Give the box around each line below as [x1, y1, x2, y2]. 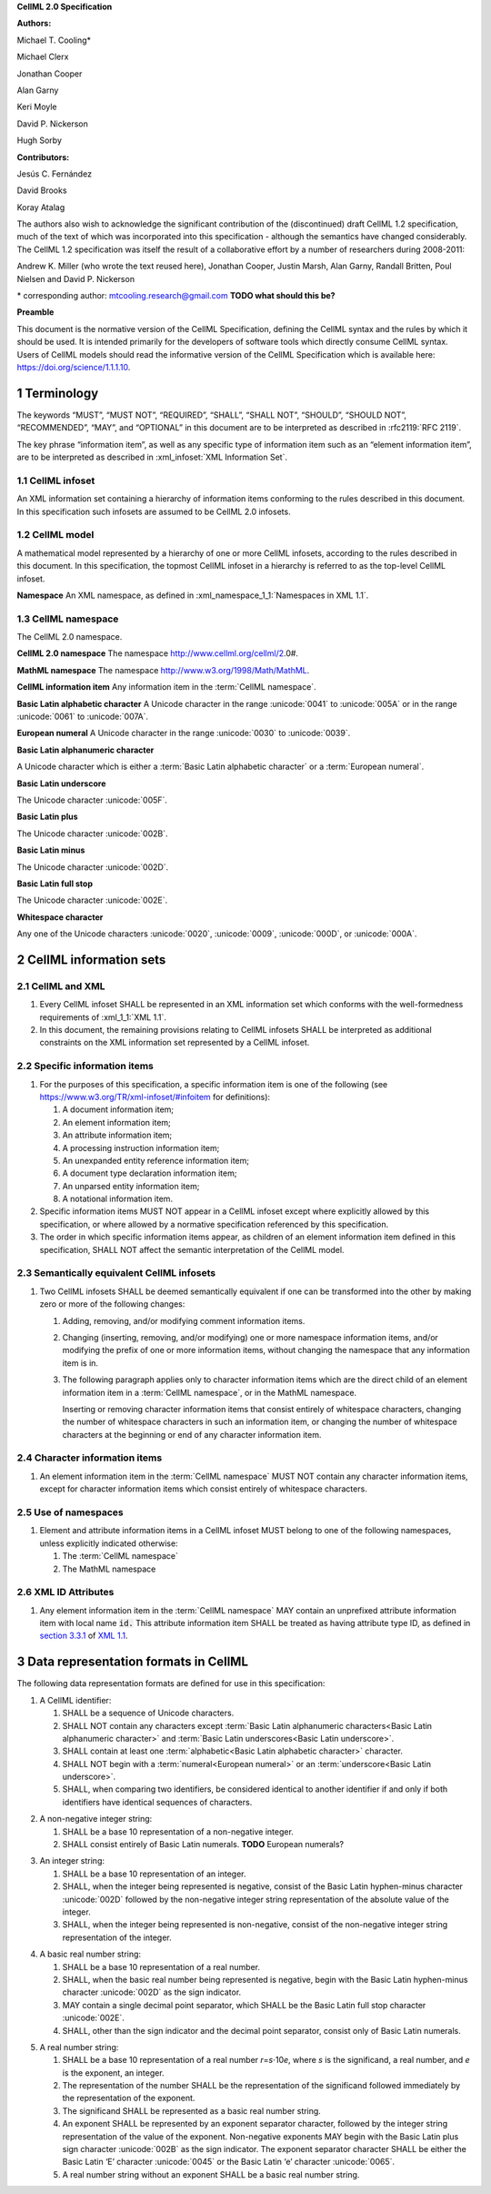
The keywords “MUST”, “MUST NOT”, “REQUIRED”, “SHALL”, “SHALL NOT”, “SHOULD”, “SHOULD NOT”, [16, 409, 407, 420]
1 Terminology [16, 385, 99, 400]
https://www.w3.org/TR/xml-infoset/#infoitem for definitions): [39, 1091, 271, 1102]
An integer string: [39, 1855, 105, 1866]
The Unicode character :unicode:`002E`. [16, 895, 168, 905]
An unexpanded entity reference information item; [62, 1155, 250, 1166]
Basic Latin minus [16, 844, 85, 855]
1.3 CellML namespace [16, 612, 119, 625]
